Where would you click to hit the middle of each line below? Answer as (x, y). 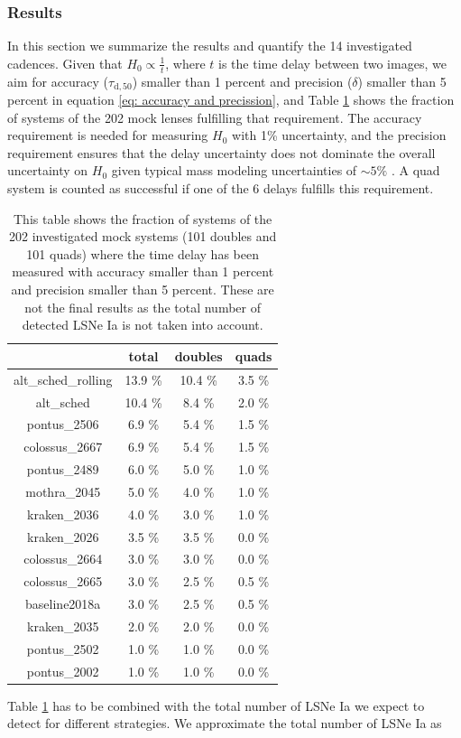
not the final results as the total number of (143, 307)
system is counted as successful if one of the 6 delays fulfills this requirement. (221, 188)
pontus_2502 (63, 648)
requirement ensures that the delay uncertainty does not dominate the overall (221, 152)
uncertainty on (48, 170)
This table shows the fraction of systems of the (143, 218)
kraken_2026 (63, 536)
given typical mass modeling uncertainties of (234, 170)
